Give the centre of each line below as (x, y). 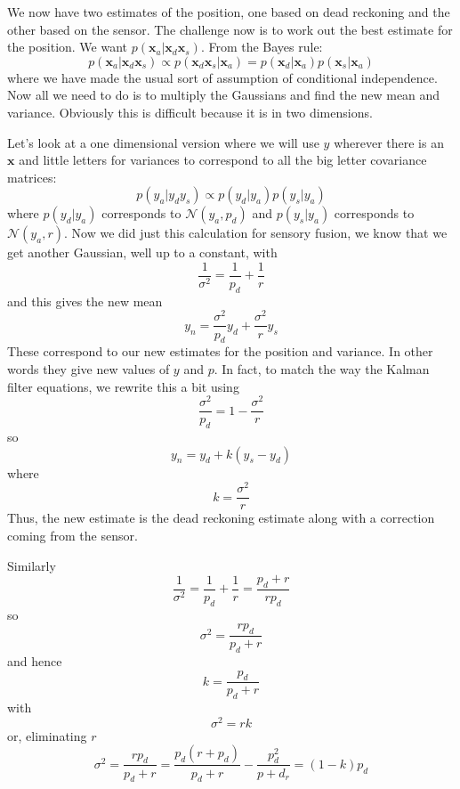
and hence (35, 661)
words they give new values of (89, 368)
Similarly (32, 565)
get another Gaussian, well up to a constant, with (142, 252)
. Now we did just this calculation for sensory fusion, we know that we (255, 233)
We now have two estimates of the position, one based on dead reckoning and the (229, 12)
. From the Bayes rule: (262, 47)
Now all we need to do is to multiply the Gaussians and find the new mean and (224, 95)
